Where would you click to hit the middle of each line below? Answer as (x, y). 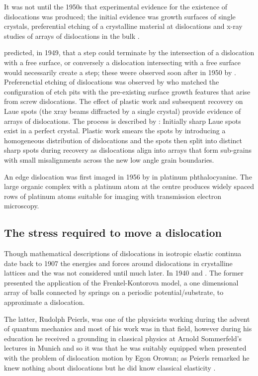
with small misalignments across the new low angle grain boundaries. (109, 159)
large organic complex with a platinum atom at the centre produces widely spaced (129, 186)
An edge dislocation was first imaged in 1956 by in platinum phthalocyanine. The (128, 176)
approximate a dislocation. (44, 302)
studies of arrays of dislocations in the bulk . (72, 36)
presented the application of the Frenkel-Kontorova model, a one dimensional (121, 282)
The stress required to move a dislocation (113, 233)
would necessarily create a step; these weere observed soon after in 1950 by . (120, 72)
